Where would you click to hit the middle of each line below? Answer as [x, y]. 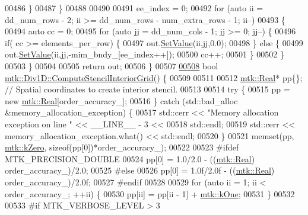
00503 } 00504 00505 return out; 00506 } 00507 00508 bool [112, 65]
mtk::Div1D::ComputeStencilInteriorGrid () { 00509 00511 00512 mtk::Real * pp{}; [154, 77]
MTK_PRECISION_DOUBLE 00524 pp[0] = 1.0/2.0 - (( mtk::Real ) [130, 158]
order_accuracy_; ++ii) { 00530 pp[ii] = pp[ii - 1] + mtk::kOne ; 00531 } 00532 [150, 193]
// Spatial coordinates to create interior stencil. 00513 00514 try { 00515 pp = [147, 89]
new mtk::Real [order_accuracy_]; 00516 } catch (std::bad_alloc [121, 100]
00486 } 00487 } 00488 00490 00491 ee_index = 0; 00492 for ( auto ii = [134, 8]
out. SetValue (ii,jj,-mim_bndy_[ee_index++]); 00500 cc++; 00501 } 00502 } [145, 54]
